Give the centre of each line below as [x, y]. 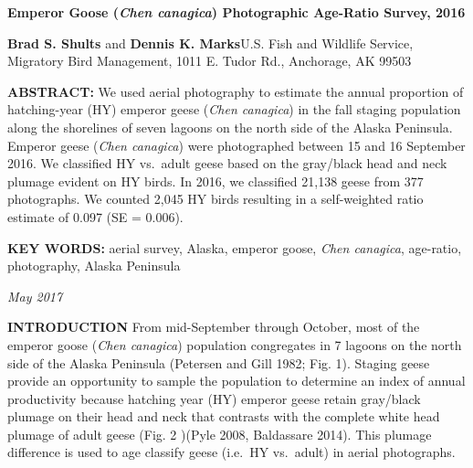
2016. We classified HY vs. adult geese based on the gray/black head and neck [227, 163]
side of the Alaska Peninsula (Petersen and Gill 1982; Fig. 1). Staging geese [219, 362]
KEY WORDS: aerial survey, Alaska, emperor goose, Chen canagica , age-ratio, [235, 247]
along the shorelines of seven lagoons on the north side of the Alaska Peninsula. [230, 127]
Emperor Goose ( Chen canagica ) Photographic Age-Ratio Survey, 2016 [236, 12]
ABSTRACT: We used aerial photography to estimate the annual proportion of [236, 91]
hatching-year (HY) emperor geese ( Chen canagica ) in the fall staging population [234, 109]
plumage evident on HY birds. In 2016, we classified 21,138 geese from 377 [215, 181]
